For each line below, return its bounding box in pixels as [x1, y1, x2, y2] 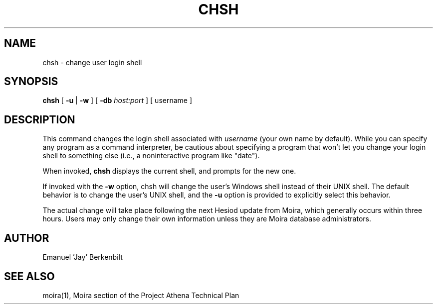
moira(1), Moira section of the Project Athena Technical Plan [42, 291, 239, 300]
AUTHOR [4, 231, 49, 244]
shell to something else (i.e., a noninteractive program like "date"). [42, 151, 260, 160]
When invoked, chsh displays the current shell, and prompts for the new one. [42, 167, 296, 176]
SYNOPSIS [4, 75, 58, 88]
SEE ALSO [4, 270, 55, 283]
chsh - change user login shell [42, 58, 142, 67]
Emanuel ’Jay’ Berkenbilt [42, 253, 123, 262]
